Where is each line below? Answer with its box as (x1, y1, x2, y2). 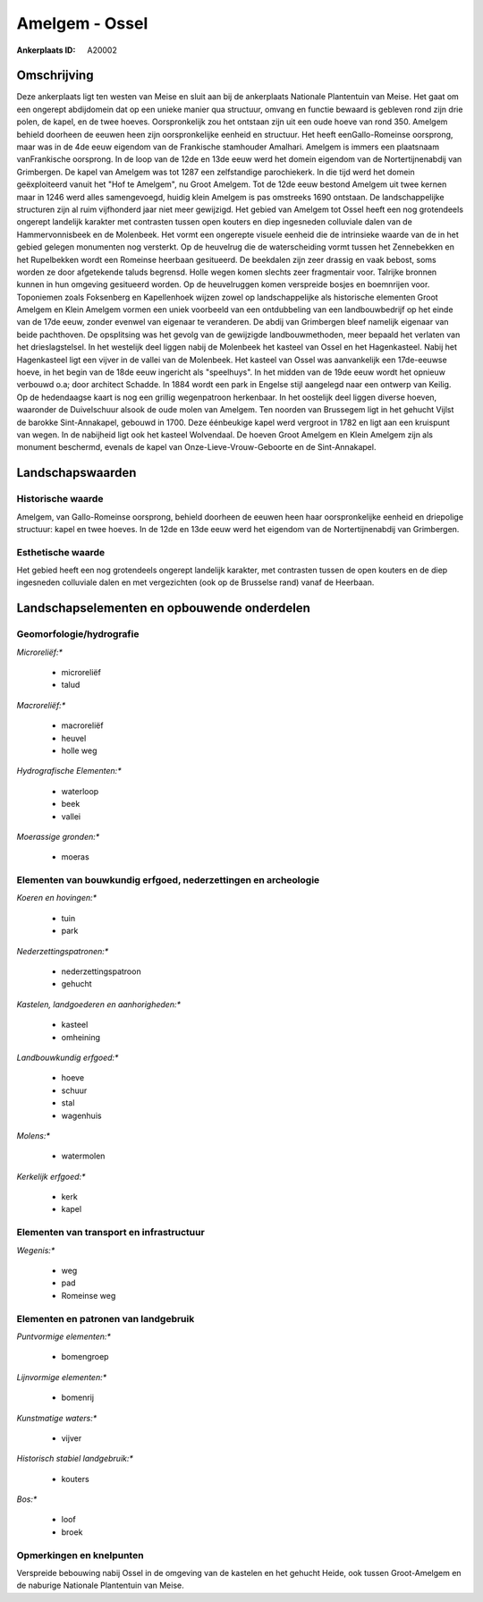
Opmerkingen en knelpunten (16, 1548, 144, 1561)
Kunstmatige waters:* (16, 1412, 97, 1423)
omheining (61, 1031, 101, 1042)
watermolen (61, 1150, 106, 1162)
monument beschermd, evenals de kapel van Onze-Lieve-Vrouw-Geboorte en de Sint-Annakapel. (16, 442, 377, 453)
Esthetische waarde (16, 546, 106, 558)
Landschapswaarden (16, 465, 137, 480)
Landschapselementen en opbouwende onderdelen (16, 600, 310, 616)
